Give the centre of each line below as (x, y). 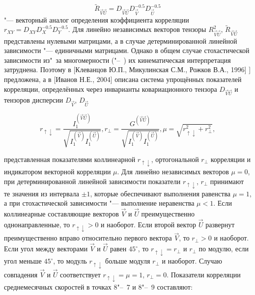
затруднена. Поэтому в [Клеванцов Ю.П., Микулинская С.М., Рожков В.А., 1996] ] (127, 69)
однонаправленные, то (37, 224)
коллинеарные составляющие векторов (61, 214)
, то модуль (70, 261)
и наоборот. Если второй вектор (149, 224)
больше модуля (128, 261)
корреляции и (231, 159)
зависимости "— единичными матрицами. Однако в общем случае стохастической (127, 50)
